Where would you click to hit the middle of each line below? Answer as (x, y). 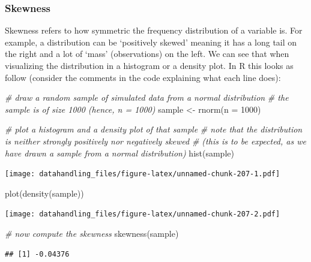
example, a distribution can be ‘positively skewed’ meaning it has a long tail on (151, 42)
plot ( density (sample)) (44, 193)
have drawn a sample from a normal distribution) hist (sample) (119, 153)
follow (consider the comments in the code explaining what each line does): (143, 77)
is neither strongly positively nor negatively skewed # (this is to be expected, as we (155, 141)
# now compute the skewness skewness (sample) (92, 234)
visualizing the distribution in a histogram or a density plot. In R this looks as (149, 65)
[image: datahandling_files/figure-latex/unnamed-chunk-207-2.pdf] (143, 214)
